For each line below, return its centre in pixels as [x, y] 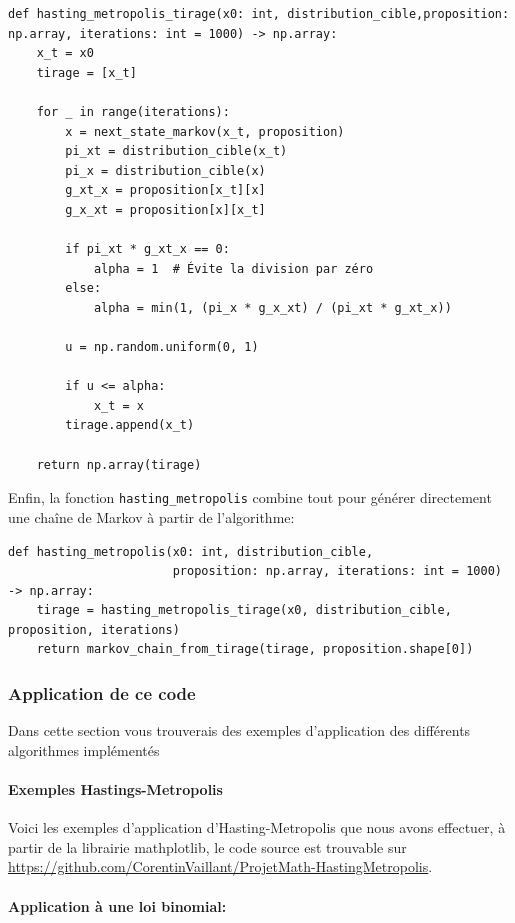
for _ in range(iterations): [133, 111]
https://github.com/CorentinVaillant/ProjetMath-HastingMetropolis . [220, 866]
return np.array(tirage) [119, 464]
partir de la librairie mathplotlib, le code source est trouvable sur [207, 846]
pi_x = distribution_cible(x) [165, 170]
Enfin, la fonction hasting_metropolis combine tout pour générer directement [250, 497]
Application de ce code [102, 692]
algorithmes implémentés [84, 749]
